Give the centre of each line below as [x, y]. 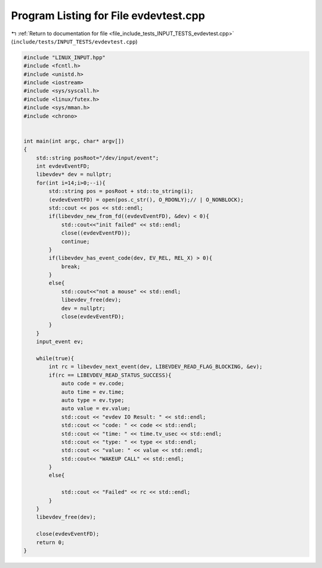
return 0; [50, 542]
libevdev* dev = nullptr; [74, 174]
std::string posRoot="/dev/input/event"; [97, 158]
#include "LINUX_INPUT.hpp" [64, 57]
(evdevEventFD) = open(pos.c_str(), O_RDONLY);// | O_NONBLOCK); [146, 199]
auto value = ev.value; [96, 409]
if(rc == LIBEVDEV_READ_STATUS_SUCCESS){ [110, 375]
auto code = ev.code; [93, 383]
